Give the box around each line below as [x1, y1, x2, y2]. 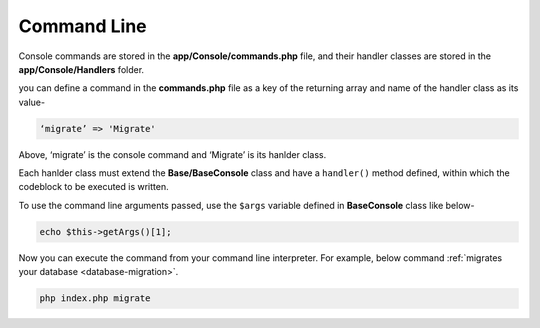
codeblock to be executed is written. [18, 181, 169, 193]
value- [18, 96, 45, 108]
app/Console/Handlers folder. [18, 63, 145, 75]
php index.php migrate [39, 293, 151, 304]
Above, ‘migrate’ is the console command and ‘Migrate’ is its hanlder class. [18, 148, 327, 160]
